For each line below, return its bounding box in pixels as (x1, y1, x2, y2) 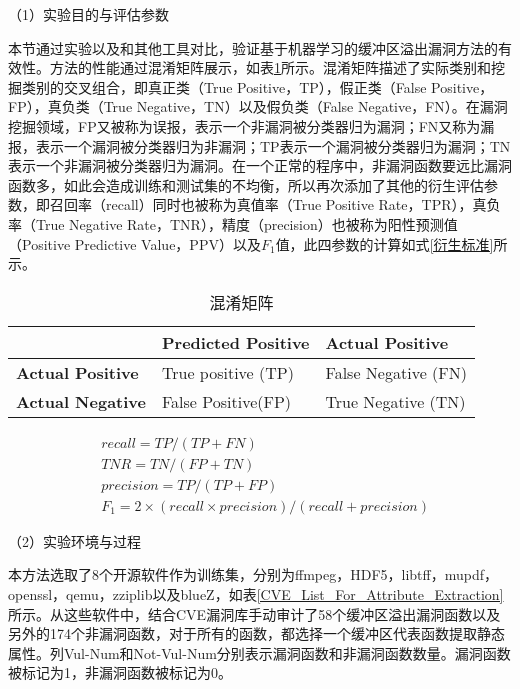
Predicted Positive (161, 330, 310, 354)
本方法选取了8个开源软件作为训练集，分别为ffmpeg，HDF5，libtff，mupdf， (8, 564, 499, 585)
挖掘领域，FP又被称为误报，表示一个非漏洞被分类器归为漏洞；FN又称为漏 (8, 115, 495, 136)
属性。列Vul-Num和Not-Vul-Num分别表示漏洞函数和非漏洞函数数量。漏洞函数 (8, 642, 511, 663)
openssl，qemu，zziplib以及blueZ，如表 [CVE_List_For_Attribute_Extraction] (8, 584, 504, 605)
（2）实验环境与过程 (8, 530, 141, 551)
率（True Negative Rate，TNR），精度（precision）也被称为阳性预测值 (8, 213, 458, 234)
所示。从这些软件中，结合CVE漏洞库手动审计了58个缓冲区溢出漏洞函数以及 (8, 603, 501, 624)
